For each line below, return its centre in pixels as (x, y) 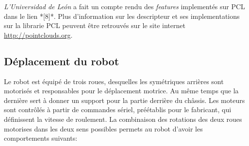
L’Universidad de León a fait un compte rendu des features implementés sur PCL (124, 6)
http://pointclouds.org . (38, 35)
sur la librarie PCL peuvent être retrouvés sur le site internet (95, 25)
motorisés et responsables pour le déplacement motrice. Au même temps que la (121, 91)
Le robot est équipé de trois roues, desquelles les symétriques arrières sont (114, 81)
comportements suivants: (41, 138)
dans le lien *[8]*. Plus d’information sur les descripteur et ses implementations (122, 16)
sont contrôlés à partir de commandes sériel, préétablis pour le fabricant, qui (118, 109)
